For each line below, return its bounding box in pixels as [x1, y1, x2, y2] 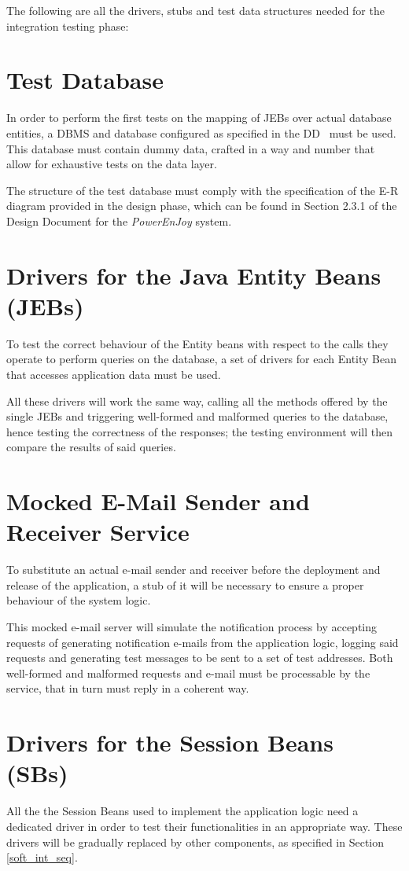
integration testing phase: [6, 17, 129, 34]
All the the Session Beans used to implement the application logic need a [6, 803, 359, 819]
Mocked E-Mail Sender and [6, 485, 310, 517]
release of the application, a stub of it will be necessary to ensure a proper [6, 576, 364, 593]
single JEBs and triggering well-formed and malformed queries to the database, [6, 408, 389, 424]
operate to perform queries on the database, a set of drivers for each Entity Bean [6, 351, 397, 367]
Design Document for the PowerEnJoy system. [6, 212, 232, 229]
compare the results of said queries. [6, 439, 176, 455]
